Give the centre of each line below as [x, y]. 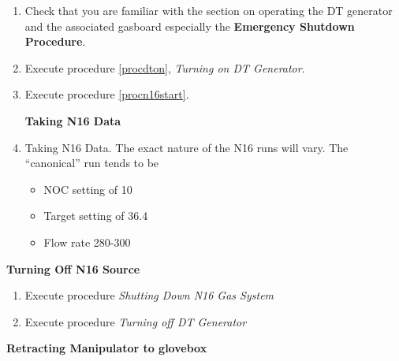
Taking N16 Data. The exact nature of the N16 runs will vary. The [186, 147]
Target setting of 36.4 [96, 216]
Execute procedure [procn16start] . [107, 94]
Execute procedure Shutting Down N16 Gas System [149, 295]
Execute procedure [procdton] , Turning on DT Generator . [165, 67]
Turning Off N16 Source [73, 268]
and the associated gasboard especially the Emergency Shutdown [190, 26]
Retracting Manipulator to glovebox [107, 348]
